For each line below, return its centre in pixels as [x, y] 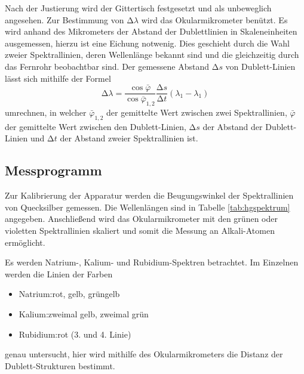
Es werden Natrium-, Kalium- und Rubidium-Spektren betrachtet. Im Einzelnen [152, 262]
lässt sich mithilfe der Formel [58, 78]
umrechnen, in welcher [46, 112]
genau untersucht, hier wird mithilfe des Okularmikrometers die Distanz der [144, 354]
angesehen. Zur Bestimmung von [65, 19]
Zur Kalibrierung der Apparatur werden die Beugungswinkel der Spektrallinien [149, 195]
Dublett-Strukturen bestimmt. [60, 365]
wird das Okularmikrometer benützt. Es [214, 19]
